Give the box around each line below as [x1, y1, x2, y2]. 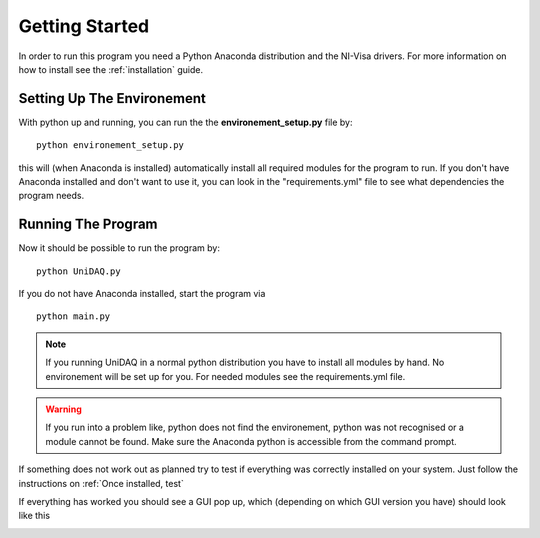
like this [18, 510, 50, 522]
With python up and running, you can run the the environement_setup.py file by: [18, 116, 353, 128]
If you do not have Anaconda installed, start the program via [18, 288, 266, 300]
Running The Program [18, 216, 159, 233]
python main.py [36, 311, 111, 322]
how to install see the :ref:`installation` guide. [18, 63, 204, 75]
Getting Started [18, 15, 150, 37]
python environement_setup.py [36, 140, 185, 151]
